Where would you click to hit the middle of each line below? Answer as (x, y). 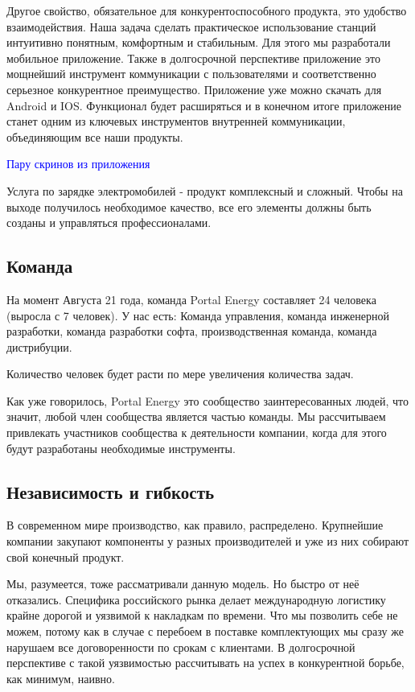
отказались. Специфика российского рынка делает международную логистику (196, 599)
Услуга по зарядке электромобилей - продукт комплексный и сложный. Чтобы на (205, 190)
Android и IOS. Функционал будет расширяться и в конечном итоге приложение (204, 105)
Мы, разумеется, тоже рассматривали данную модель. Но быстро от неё (183, 584)
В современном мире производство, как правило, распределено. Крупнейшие (195, 525)
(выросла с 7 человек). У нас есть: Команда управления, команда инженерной (198, 315)
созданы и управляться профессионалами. (109, 222)
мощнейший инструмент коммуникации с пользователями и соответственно (191, 74)
